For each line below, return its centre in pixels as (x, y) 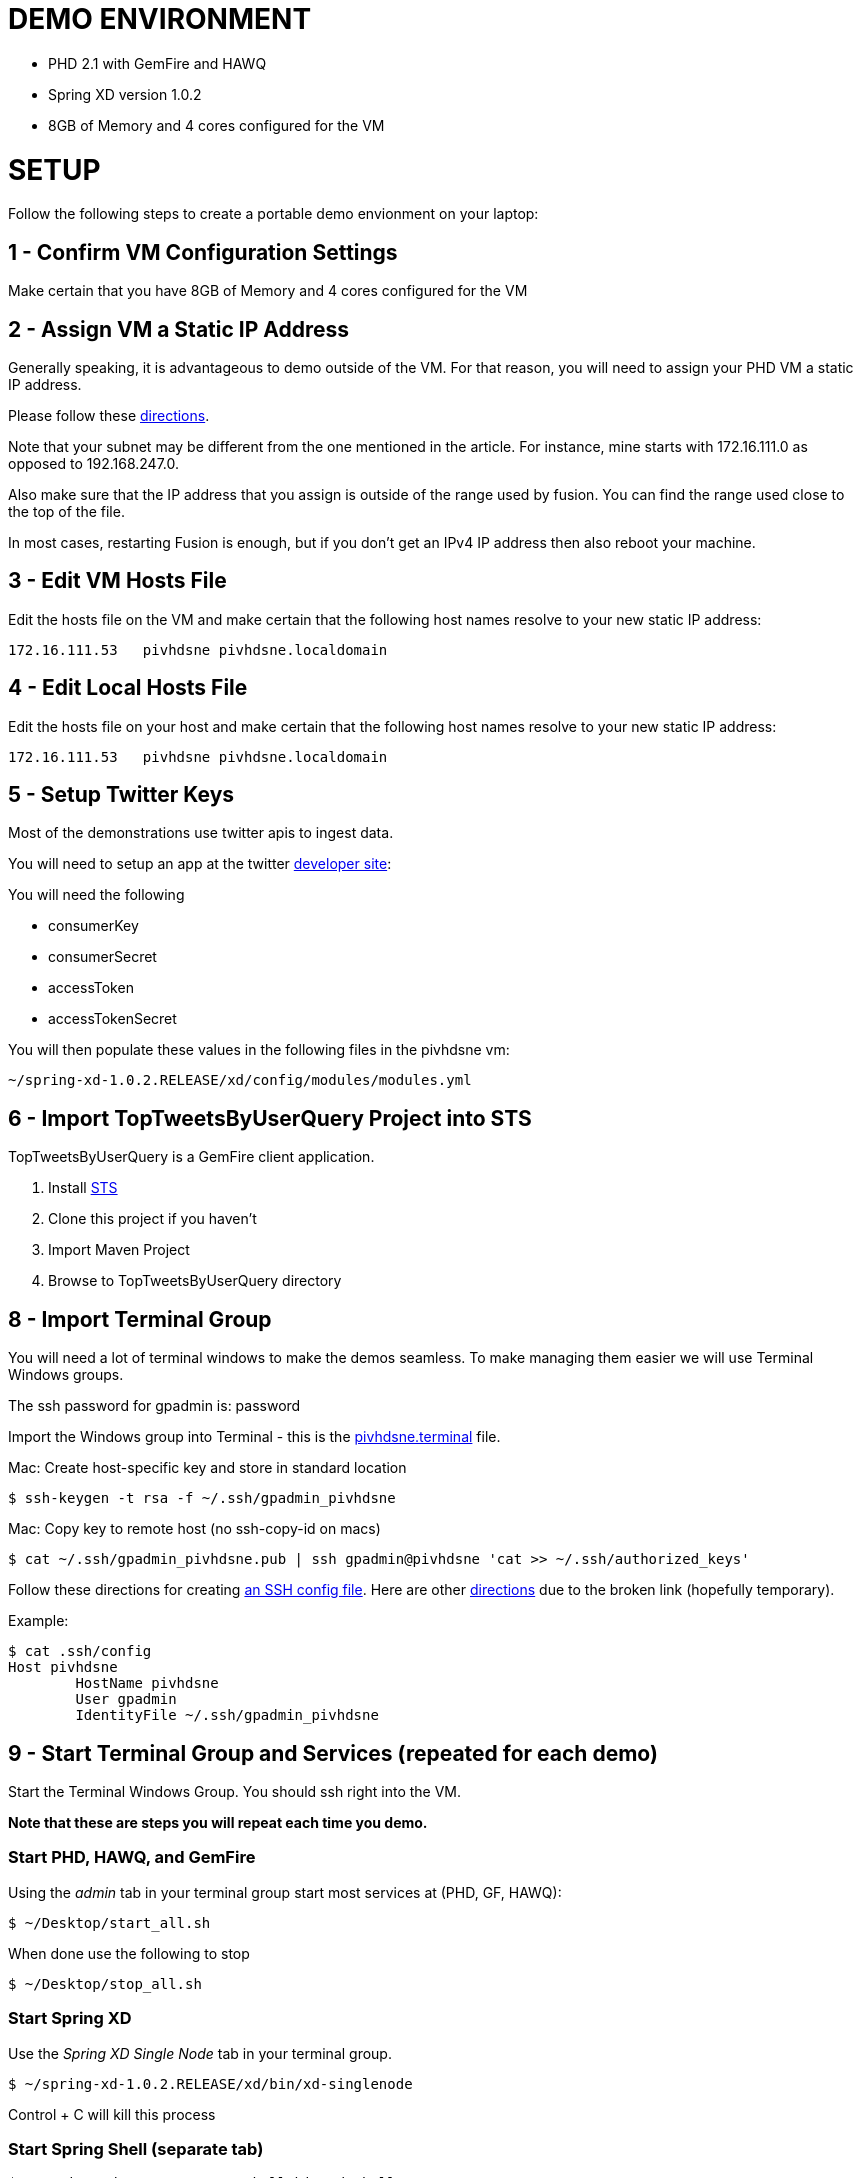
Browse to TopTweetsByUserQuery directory (195, 1281)
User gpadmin (126, 1699)
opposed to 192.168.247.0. (93, 463)
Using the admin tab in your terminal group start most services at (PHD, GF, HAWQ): (285, 1892)
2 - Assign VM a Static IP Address (179, 329)
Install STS (83, 1188)
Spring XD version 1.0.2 (125, 94)
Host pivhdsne (63, 1667)
